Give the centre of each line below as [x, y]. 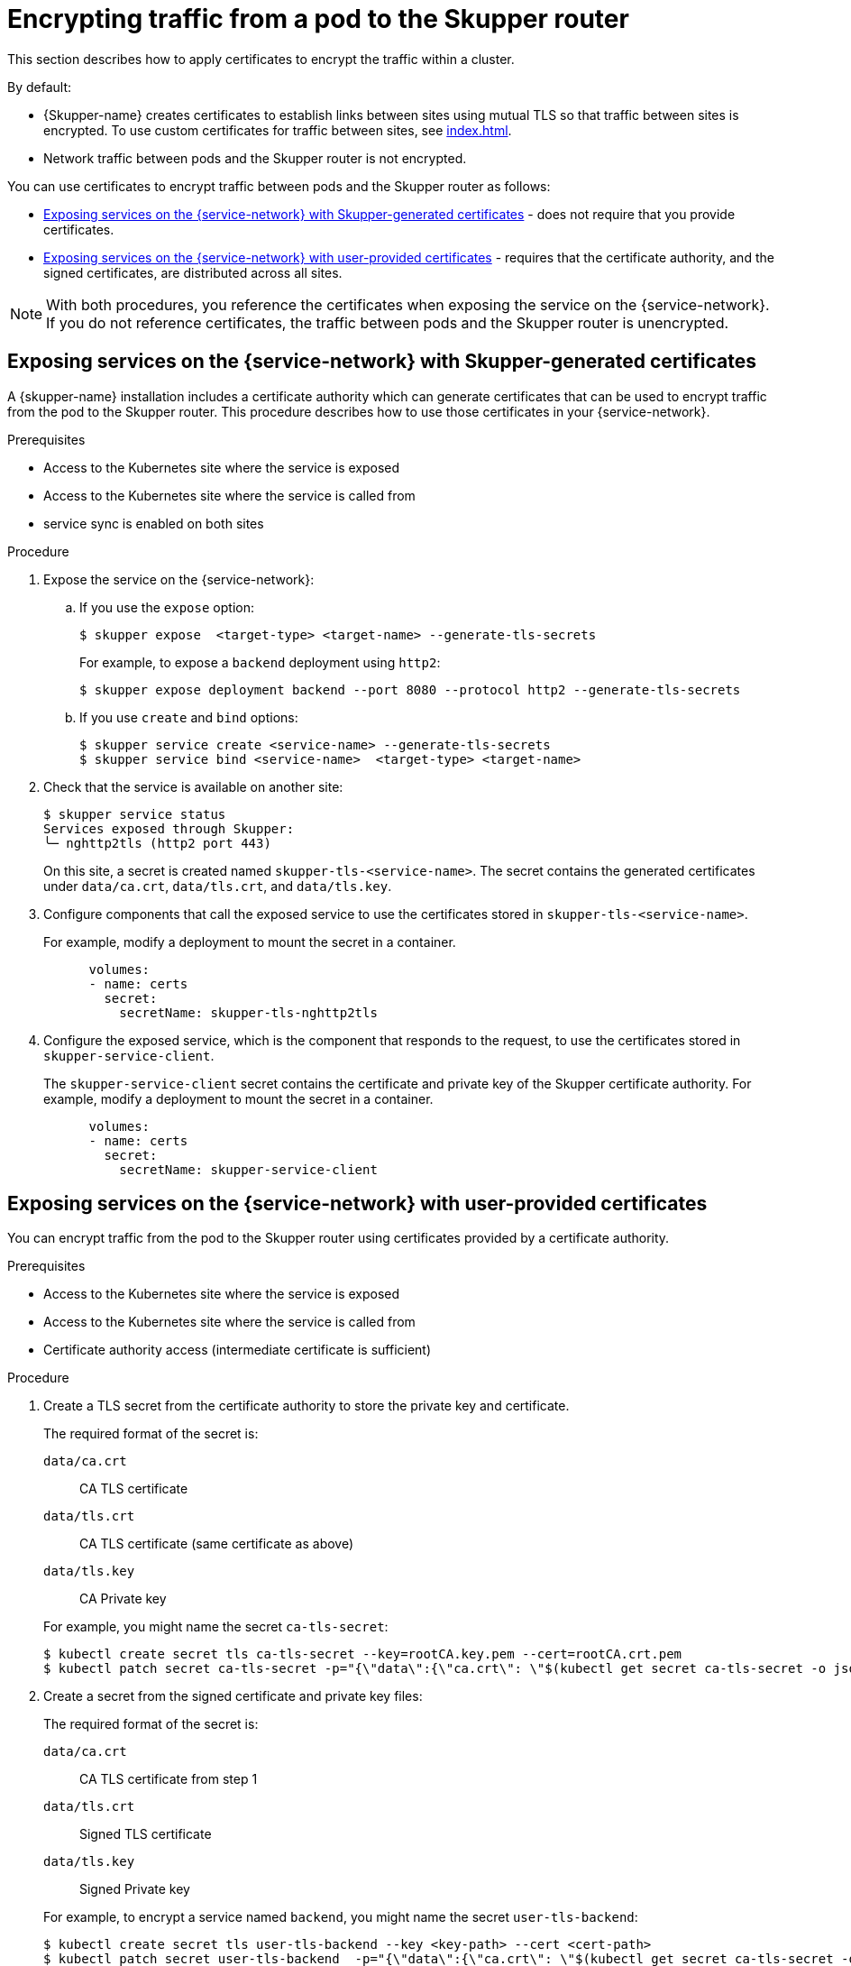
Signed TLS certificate [146, 1834]
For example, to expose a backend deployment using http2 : [260, 662]
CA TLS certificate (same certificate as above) [217, 1544]
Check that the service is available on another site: [193, 786]
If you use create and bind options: [189, 717]
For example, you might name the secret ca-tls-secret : [216, 1627]
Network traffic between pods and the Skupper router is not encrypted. [255, 158]
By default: [40, 87]
